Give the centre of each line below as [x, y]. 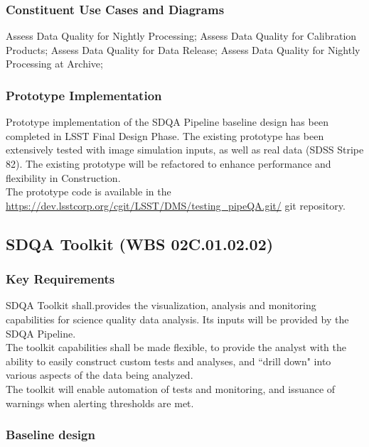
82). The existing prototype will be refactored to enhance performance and [169, 163]
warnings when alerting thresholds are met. [100, 403]
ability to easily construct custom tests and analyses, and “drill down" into [169, 361]
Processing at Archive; [54, 64]
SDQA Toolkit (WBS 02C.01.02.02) [140, 243]
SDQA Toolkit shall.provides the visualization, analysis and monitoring [161, 305]
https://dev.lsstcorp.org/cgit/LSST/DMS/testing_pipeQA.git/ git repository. [176, 205]
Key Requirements [60, 279]
